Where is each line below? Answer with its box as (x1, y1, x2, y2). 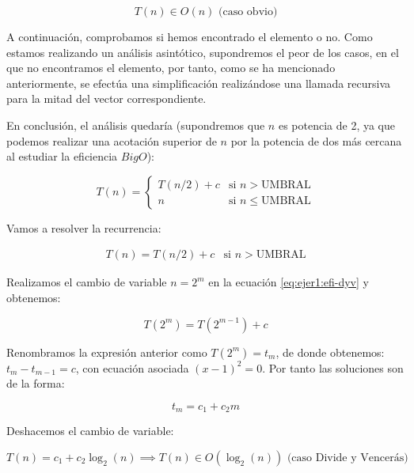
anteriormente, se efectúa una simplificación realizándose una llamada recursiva (6, 74, 391, 91)
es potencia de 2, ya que (278, 116, 395, 133)
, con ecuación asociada (75, 359, 189, 376)
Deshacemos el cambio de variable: (6, 422, 174, 439)
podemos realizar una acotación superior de (6, 132, 217, 149)
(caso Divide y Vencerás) (287, 452, 408, 464)
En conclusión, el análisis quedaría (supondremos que (6, 116, 265, 133)
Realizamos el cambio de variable (6, 274, 167, 290)
